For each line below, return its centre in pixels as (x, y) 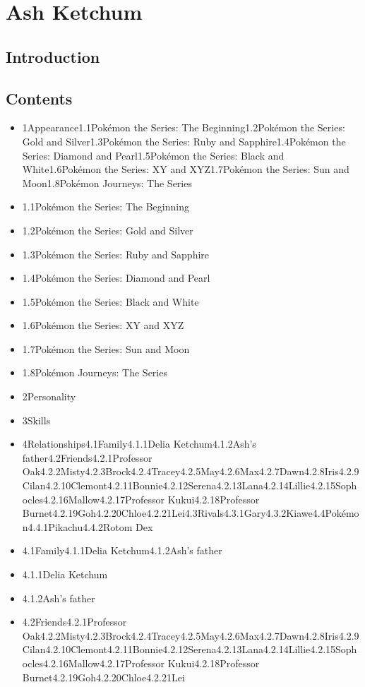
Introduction (53, 56)
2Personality (49, 396)
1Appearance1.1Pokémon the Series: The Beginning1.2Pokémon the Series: (184, 127)
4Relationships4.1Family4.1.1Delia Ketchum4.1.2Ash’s (139, 444)
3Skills (36, 420)
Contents (39, 98)
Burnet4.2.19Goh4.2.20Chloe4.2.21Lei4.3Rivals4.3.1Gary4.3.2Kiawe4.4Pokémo (191, 513)
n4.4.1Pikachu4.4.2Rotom (77, 526)
